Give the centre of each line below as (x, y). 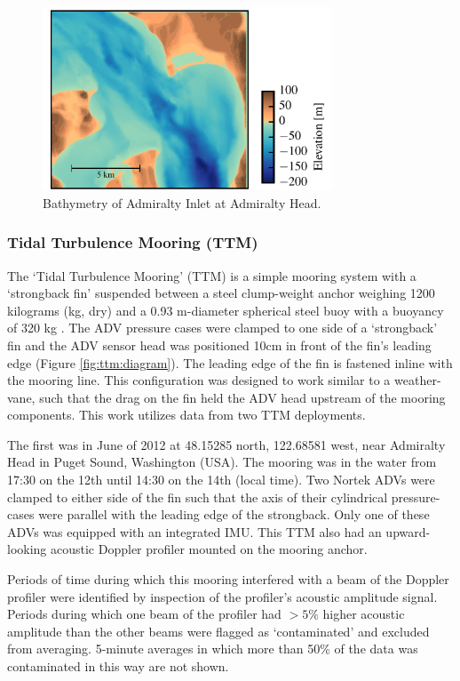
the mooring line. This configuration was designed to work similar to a (199, 380)
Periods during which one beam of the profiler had (144, 614)
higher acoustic (364, 614)
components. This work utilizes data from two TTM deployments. (186, 415)
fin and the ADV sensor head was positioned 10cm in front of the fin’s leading (219, 345)
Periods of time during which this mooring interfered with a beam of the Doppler (228, 579)
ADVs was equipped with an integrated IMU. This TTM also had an (194, 531)
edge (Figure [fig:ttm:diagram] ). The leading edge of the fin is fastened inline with (230, 362)
